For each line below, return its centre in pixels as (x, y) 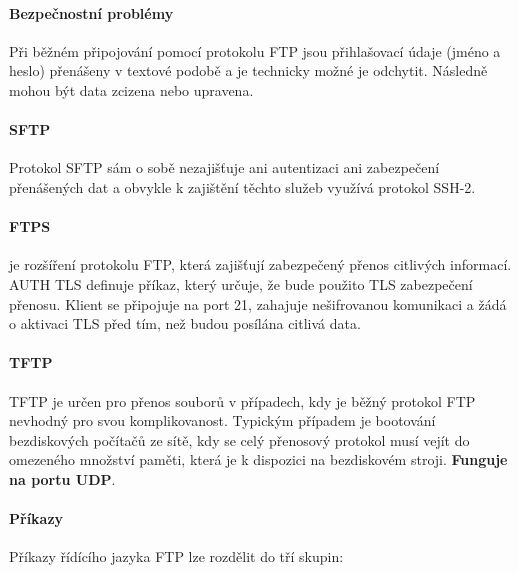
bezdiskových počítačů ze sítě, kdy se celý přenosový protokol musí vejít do (239, 439)
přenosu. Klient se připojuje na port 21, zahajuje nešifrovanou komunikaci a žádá (258, 303)
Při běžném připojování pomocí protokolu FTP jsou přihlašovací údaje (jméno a (255, 50)
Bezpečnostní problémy (91, 12)
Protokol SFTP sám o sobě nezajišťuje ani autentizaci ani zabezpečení (224, 167)
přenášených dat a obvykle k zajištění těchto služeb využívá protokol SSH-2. (242, 186)
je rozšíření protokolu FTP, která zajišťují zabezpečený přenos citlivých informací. (260, 264)
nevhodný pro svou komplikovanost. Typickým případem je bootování (222, 420)
